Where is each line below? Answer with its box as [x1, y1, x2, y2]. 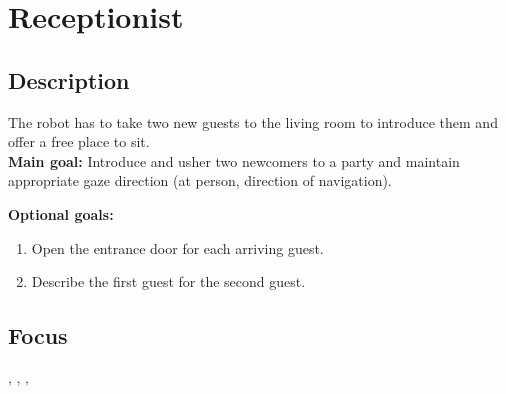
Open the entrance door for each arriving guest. [31, 237, 324, 258]
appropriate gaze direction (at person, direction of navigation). [8, 170, 392, 191]
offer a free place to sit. [8, 131, 150, 152]
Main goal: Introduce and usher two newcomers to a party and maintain [8, 150, 460, 171]
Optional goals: [8, 203, 114, 224]
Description [8, 64, 130, 95]
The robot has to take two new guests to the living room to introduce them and [8, 111, 498, 132]
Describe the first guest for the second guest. [31, 271, 306, 292]
